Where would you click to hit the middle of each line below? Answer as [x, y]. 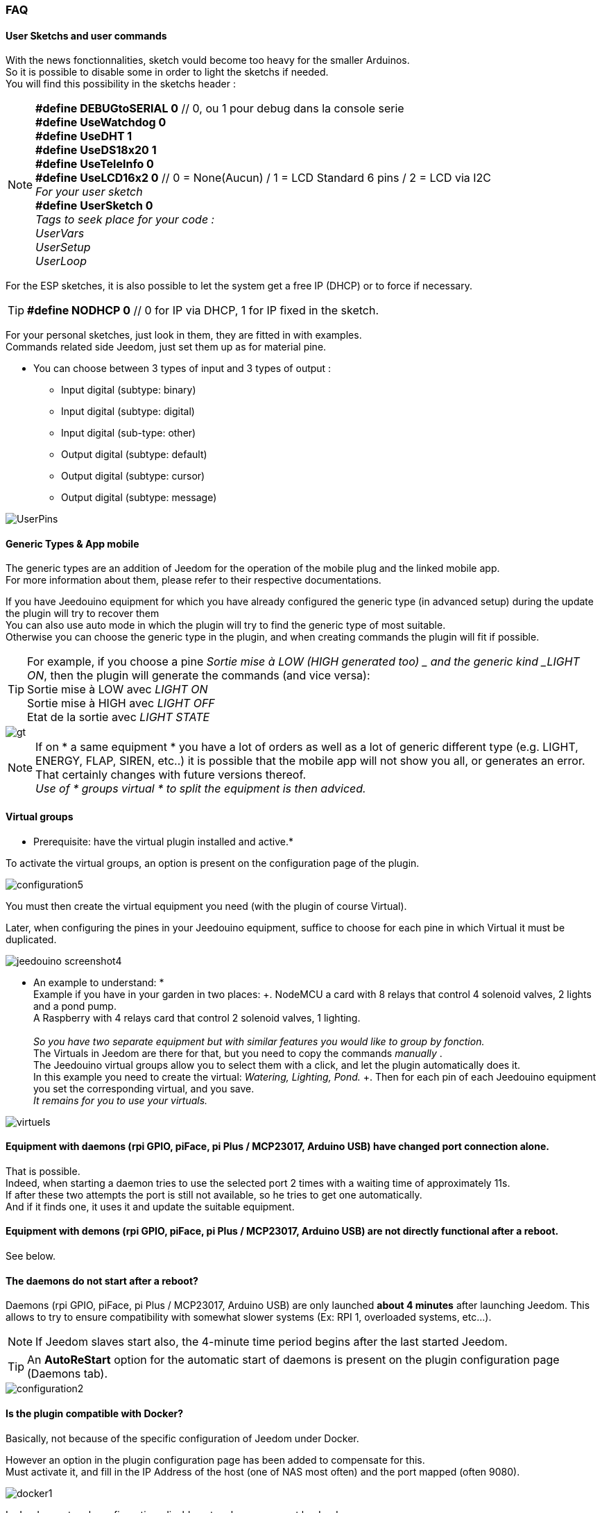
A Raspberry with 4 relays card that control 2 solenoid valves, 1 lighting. [197, 1017]
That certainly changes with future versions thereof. [171, 775]
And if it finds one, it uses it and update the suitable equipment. [150, 1206]
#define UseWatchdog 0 [101, 122]
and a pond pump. [75, 1006]
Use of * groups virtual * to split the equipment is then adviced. [201, 789]
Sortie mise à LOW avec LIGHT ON [118, 690]
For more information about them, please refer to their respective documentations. [193, 580]
